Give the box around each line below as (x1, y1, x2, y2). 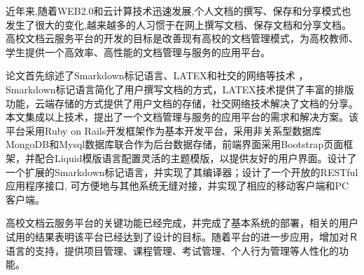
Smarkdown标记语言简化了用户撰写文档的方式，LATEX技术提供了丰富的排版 (6, 81, 354, 96)
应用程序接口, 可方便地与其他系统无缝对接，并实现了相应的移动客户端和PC (6, 178, 349, 193)
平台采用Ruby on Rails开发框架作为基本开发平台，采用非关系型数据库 (6, 123, 322, 137)
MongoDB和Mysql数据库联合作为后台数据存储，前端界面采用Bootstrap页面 (6, 137, 344, 152)
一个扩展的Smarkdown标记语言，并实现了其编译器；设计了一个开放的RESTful (6, 164, 358, 179)
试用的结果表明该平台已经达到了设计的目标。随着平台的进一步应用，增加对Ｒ (6, 229, 358, 243)
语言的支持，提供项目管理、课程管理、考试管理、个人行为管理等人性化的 (6, 243, 339, 257)
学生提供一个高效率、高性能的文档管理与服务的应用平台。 (6, 44, 270, 59)
